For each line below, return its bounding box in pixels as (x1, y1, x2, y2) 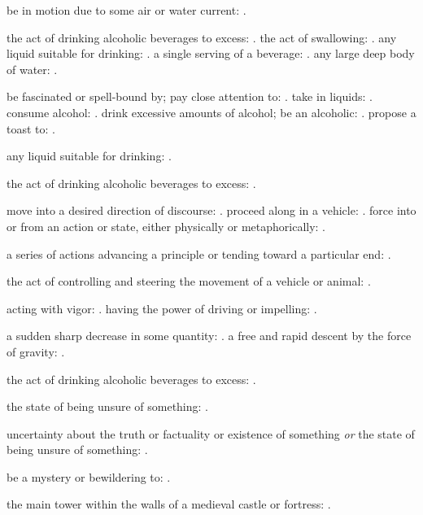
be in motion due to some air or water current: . (7, 2, 246, 18)
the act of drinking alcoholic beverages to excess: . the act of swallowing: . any (7, 28, 397, 46)
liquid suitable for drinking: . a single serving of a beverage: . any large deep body (7, 45, 415, 62)
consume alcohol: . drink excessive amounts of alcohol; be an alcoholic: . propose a (7, 103, 416, 120)
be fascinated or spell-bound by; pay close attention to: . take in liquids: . (7, 88, 373, 105)
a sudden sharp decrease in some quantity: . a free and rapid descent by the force (7, 327, 412, 344)
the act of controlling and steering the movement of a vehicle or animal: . (7, 273, 371, 290)
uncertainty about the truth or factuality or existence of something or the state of (7, 425, 415, 442)
